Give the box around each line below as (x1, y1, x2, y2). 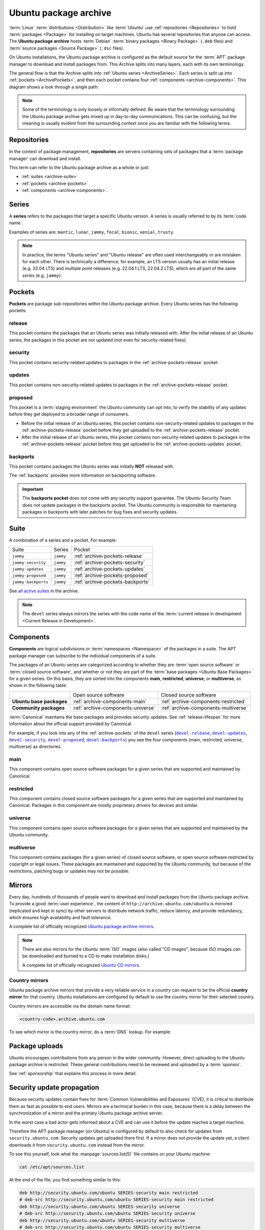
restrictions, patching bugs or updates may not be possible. (9, 868, 130, 874)
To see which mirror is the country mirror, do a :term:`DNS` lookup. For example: (9, 1029, 171, 1035)
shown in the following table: (9, 682, 67, 688)
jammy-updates (12, 566, 44, 572)
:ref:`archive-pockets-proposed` (74, 572, 149, 579)
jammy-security (12, 560, 46, 565)
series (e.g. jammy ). (22, 272, 62, 278)
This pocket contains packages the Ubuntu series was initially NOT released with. (9, 463, 174, 469)
